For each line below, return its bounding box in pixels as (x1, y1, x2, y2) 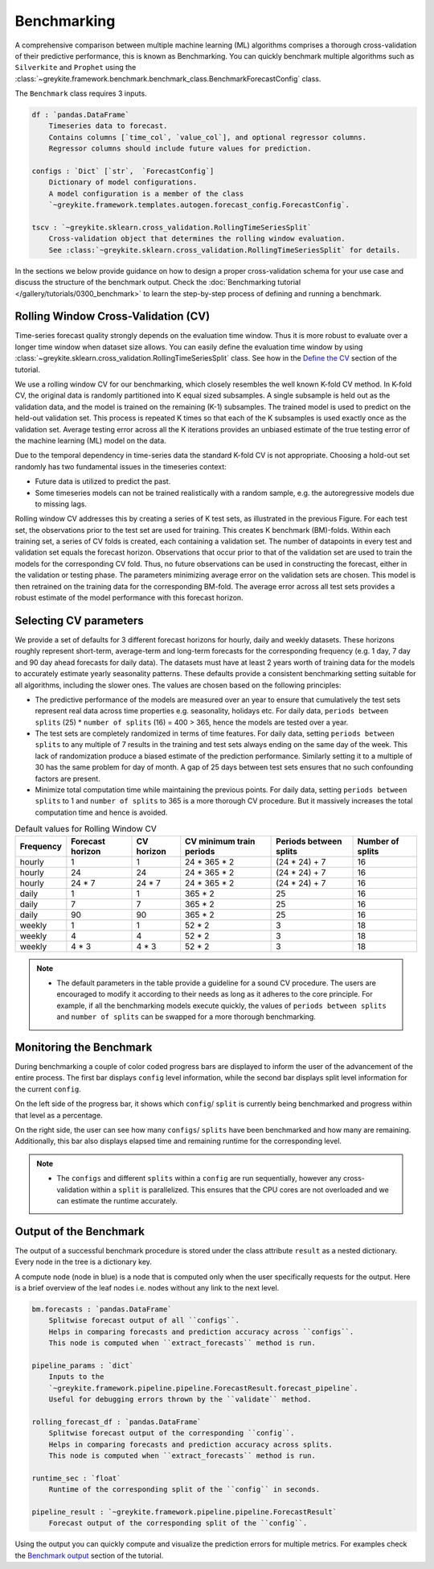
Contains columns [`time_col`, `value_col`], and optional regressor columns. (48, 133, 367, 142)
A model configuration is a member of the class (48, 189, 244, 198)
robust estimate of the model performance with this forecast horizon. (14, 593, 244, 603)
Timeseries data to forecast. (48, 122, 168, 130)
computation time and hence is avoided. (35, 807, 168, 817)
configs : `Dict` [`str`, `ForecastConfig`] (31, 167, 215, 176)
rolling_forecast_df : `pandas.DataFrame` (31, 1417, 202, 1427)
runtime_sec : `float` (31, 1473, 121, 1483)
